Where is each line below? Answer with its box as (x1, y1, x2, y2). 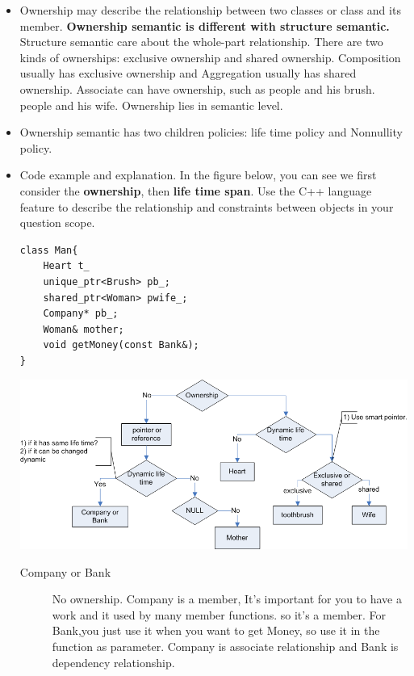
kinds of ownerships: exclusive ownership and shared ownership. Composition (19, 48, 401, 65)
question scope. (19, 214, 95, 231)
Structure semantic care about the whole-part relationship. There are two (19, 33, 383, 50)
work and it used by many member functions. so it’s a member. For (52, 606, 387, 623)
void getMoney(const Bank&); (43, 339, 199, 351)
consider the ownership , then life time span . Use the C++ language (19, 182, 372, 199)
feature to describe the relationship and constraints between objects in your (19, 198, 394, 215)
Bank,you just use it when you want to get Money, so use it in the (52, 622, 380, 639)
